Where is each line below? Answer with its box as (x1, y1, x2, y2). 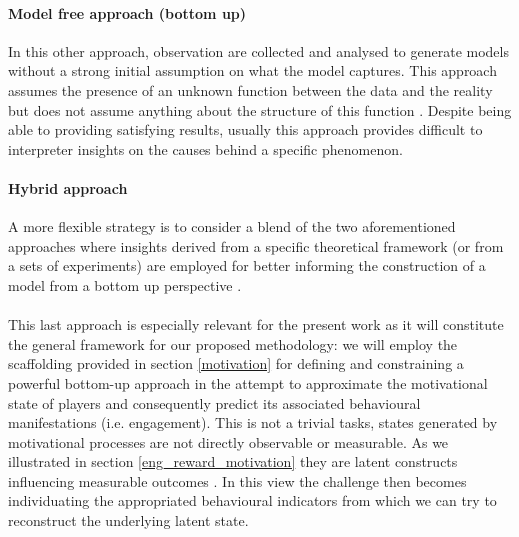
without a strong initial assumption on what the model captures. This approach (8, 60, 497, 81)
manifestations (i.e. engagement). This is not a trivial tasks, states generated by (8, 412, 498, 433)
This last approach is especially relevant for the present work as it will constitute (8, 314, 504, 335)
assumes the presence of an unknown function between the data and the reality (8, 79, 493, 100)
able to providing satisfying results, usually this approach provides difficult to (8, 119, 483, 140)
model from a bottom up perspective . (8, 274, 242, 295)
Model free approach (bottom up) (8, 2, 247, 23)
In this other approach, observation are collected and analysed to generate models (8, 40, 509, 61)
